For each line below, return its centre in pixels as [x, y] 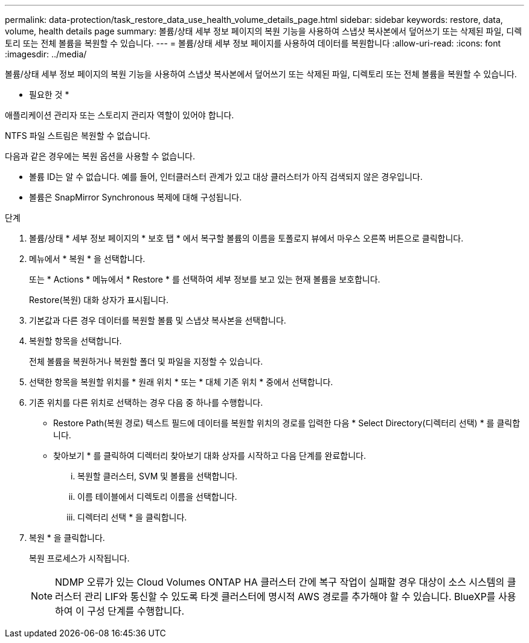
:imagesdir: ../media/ [46, 54]
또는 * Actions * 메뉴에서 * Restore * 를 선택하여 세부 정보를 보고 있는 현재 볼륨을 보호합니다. [205, 279]
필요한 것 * [49, 94]
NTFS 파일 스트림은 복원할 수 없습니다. [78, 136]
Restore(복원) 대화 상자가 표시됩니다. [99, 300]
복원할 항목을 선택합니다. [75, 341]
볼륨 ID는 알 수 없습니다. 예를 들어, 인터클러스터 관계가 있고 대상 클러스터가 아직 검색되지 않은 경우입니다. [226, 177]
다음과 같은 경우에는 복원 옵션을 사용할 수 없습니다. [100, 156]
